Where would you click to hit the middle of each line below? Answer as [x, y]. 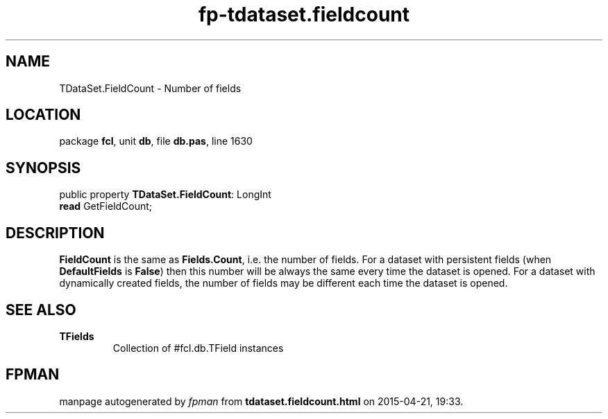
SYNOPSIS [43, 168]
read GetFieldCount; [106, 206]
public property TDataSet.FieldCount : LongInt [165, 195]
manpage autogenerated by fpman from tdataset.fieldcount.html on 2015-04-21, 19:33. [261, 401]
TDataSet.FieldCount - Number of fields [150, 88]
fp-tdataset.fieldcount [304, 15]
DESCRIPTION [55, 233]
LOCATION [43, 115]
